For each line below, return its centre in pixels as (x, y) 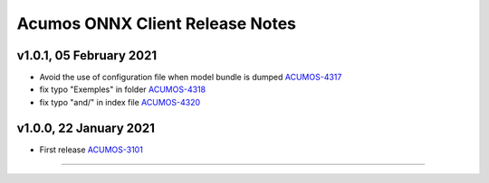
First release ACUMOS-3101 (91, 150)
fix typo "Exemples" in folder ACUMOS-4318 (123, 89)
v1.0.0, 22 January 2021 (86, 128)
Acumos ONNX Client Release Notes (157, 23)
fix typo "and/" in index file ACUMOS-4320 (120, 102)
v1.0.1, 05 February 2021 (87, 55)
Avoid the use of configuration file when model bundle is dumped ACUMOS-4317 (191, 78)
